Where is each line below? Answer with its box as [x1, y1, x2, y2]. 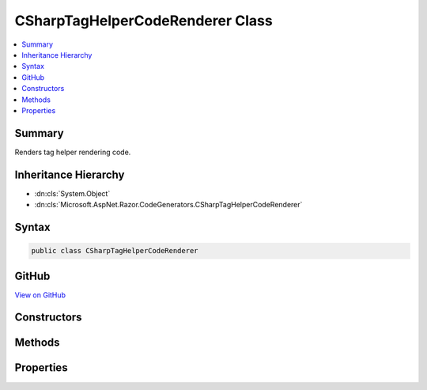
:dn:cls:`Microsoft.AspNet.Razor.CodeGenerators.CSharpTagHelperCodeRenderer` [34, 200, 303, 210]
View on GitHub [14, 290, 66, 300]
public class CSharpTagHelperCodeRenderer [31, 246, 198, 256]
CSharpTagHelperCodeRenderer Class [14, 12, 273, 29]
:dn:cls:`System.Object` [34, 188, 111, 198]
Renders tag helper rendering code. [14, 147, 131, 157]
